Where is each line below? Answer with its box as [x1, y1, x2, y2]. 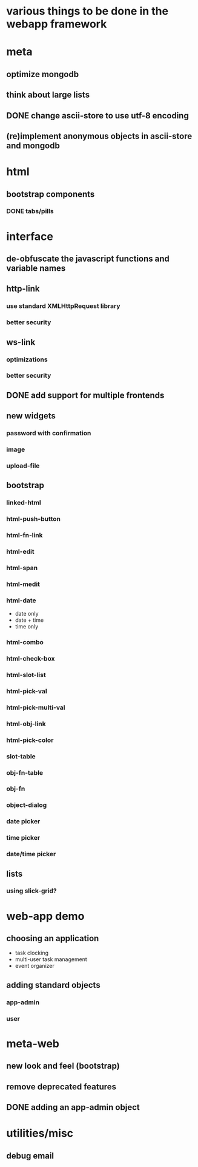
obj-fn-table [6, 768, 44, 777]
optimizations [6, 355, 48, 364]
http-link [6, 284, 40, 294]
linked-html [6, 498, 41, 507]
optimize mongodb [6, 69, 79, 80]
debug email [6, 1151, 54, 1161]
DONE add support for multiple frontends [6, 390, 165, 400]
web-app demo [6, 909, 85, 923]
